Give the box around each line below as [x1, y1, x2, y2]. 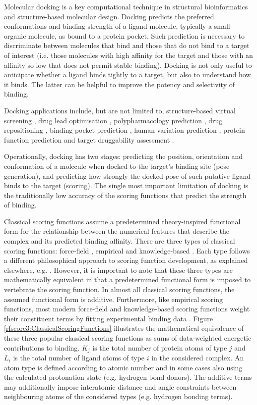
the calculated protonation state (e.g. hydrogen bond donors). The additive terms [4, 372, 252, 382]
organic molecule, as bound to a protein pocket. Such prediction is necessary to [4, 30, 245, 41]
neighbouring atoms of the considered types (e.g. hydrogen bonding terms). [4, 391, 233, 402]
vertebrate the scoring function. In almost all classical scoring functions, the [4, 284, 235, 295]
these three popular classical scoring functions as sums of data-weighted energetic [4, 333, 252, 343]
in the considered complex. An [151, 353, 244, 363]
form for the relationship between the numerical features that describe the [4, 226, 229, 236]
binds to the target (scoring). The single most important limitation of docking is [4, 180, 249, 191]
